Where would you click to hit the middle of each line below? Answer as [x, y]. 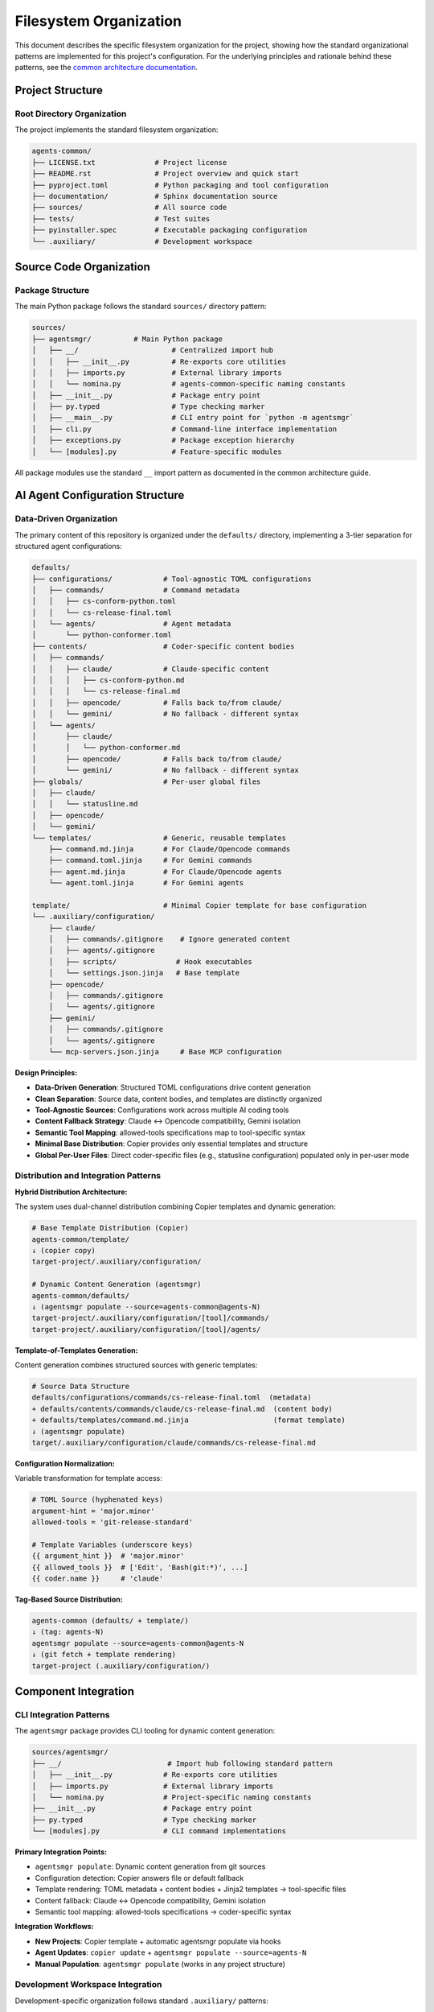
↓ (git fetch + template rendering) [104, 1655]
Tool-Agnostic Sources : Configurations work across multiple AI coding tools [162, 1110]
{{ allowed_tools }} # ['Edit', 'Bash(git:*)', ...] [140, 1567]
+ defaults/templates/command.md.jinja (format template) [188, 1420]
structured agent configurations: [68, 546]
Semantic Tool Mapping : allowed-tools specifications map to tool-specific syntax [170, 1132]
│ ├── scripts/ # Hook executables [150, 961]
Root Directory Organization [71, 114]
